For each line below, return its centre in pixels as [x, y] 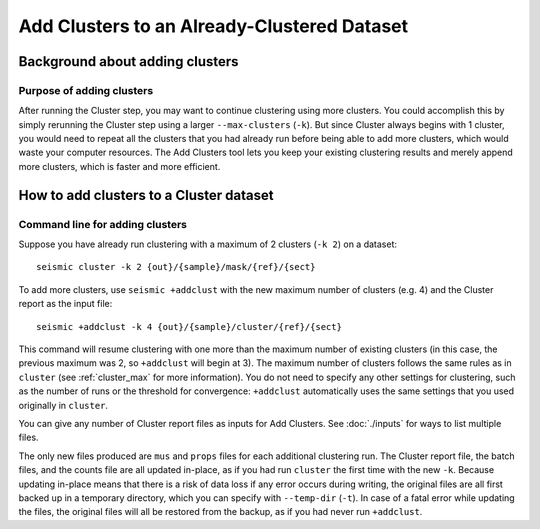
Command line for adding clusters [103, 224]
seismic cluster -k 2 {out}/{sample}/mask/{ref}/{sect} [176, 267]
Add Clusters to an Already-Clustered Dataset [213, 26]
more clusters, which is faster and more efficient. [119, 166]
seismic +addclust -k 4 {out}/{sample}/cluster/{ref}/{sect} [189, 326]
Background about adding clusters [128, 61]
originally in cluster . [63, 405]
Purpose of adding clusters [86, 90]
